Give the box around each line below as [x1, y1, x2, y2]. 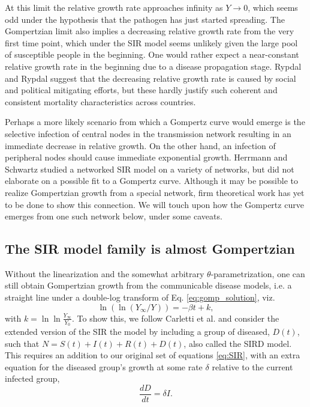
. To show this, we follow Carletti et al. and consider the [71, 311, 279, 324]
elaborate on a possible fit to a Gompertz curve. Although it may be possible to [5, 174, 298, 187]
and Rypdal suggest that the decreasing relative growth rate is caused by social [5, 72, 296, 84]
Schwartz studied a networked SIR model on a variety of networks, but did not [5, 162, 294, 175]
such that [5, 337, 40, 349]
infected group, [5, 372, 60, 385]
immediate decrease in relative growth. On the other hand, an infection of [5, 139, 276, 151]
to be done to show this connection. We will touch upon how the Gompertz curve [5, 198, 304, 210]
